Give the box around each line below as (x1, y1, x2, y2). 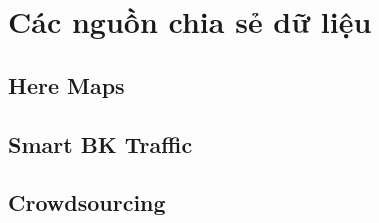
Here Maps (8, 69, 125, 100)
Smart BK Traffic (8, 128, 193, 159)
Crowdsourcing (8, 187, 166, 218)
